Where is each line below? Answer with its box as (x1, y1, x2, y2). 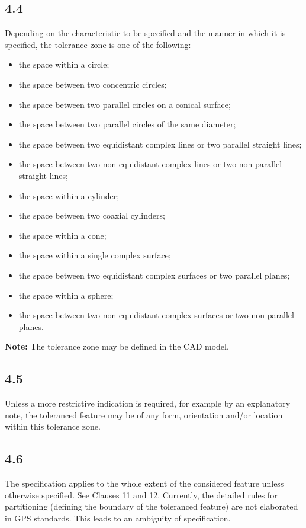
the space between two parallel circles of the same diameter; (18, 118, 236, 130)
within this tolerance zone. (5, 420, 101, 433)
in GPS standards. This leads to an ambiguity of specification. (5, 511, 231, 524)
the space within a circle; (18, 58, 109, 71)
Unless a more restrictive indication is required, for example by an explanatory (5, 397, 291, 409)
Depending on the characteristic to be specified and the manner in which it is (5, 27, 286, 39)
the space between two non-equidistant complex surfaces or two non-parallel (18, 309, 294, 321)
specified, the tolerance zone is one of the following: (5, 38, 191, 50)
